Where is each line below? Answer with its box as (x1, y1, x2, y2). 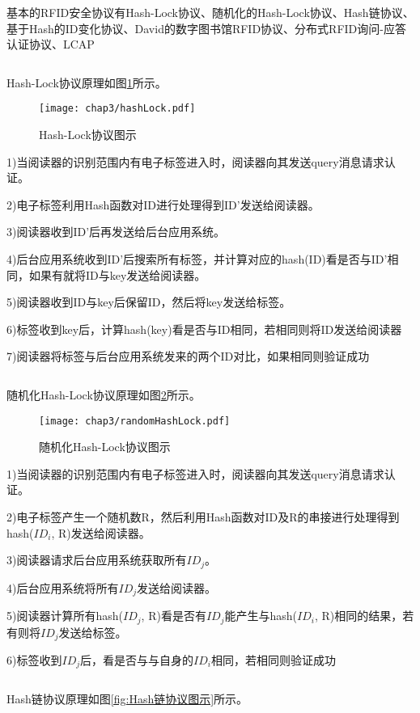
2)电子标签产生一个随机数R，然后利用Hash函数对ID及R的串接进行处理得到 (6, 508, 400, 525)
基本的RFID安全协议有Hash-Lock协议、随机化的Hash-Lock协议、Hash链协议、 (6, 4, 414, 20)
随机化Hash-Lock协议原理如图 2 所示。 (6, 386, 201, 403)
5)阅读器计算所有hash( (6, 607, 123, 624)
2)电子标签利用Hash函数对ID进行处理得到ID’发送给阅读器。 (6, 196, 320, 213)
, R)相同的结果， (314, 607, 403, 624)
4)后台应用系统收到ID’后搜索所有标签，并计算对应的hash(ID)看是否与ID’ (6, 251, 388, 267)
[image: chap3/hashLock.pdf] (39, 103, 196, 115)
